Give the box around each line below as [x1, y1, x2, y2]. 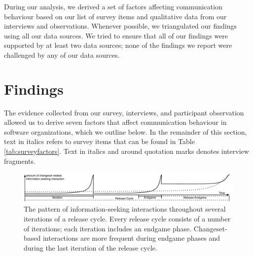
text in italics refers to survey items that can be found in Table [4, 136, 195, 146]
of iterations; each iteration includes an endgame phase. [24, 223, 192, 233]
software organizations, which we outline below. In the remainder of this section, [4, 126, 247, 137]
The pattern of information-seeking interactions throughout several [24, 204, 226, 214]
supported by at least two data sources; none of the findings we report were [4, 40, 232, 50]
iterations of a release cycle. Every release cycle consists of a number [24, 214, 231, 224]
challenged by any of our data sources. [4, 49, 120, 60]
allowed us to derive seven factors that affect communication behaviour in [4, 117, 227, 127]
